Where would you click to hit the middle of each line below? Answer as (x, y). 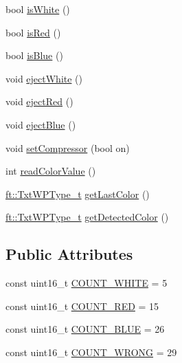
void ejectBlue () (41, 124)
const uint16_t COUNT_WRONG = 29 (91, 352)
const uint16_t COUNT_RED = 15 (82, 306)
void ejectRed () (39, 101)
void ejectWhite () (44, 78)
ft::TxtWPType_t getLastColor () (78, 194)
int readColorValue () (51, 171)
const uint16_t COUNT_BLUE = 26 (85, 329)
